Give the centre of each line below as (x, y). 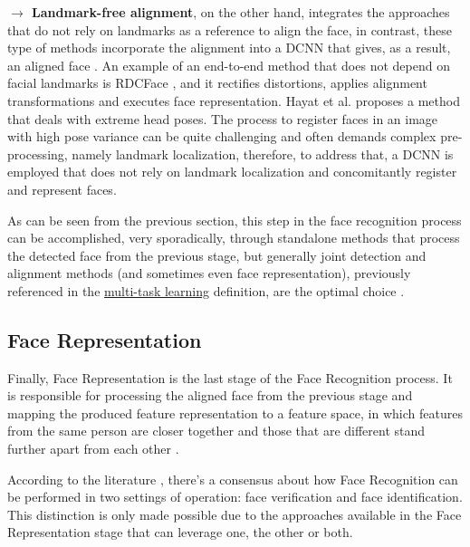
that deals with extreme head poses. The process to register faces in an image (223, 118)
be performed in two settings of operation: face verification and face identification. (235, 497)
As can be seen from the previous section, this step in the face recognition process (235, 220)
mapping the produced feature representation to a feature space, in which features (235, 413)
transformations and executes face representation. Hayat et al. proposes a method (234, 100)
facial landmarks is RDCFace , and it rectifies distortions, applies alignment (217, 83)
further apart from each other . (93, 449)
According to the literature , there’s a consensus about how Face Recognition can (233, 479)
